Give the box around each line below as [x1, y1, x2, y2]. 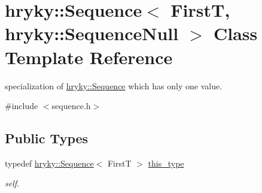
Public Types [5, 129, 89, 147]
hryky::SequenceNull [5, 21, 179, 46]
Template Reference [5, 44, 173, 69]
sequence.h [51, 99, 91, 112]
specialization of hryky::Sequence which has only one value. [5, 79, 223, 92]
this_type [148, 156, 184, 169]
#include [5, 99, 38, 112]
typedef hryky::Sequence [5, 156, 94, 169]
